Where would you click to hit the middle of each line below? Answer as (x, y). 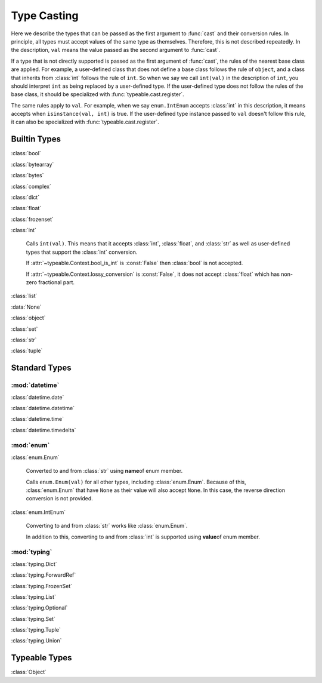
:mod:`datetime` (35, 385)
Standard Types (41, 368)
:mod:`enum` (30, 445)
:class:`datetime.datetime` (43, 408)
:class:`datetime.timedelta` (44, 430)
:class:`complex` (31, 186)
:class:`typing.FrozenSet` (42, 586)
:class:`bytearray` (32, 164)
